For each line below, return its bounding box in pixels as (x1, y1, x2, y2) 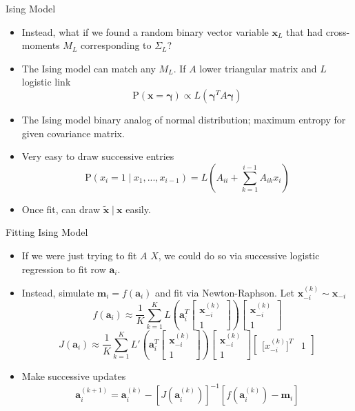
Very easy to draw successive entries (21, 149, 174, 163)
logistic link (21, 74, 71, 89)
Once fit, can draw (21, 201, 101, 216)
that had (286, 24, 323, 39)
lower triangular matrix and (199, 61, 317, 75)
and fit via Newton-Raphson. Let (155, 285, 295, 299)
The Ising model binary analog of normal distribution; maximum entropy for (21, 112, 346, 126)
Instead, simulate (21, 285, 94, 299)
